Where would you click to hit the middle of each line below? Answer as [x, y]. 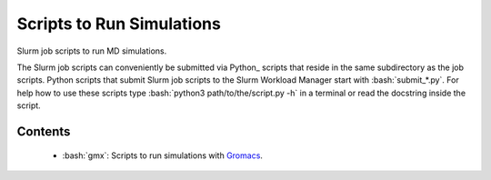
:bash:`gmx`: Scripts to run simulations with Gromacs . [163, 155]
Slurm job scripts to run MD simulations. [92, 51]
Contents [44, 131]
